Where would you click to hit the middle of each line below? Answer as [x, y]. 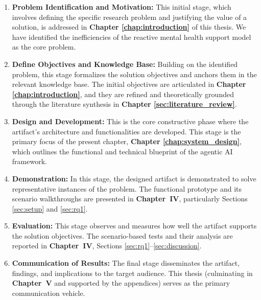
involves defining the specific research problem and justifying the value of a [129, 17]
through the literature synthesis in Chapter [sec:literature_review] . [124, 104]
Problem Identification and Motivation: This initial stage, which [122, 7]
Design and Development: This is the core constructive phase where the [130, 121]
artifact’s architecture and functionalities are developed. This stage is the [126, 131]
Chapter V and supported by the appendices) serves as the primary [121, 283]
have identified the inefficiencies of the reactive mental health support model [132, 37]
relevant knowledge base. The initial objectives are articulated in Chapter [129, 84]
